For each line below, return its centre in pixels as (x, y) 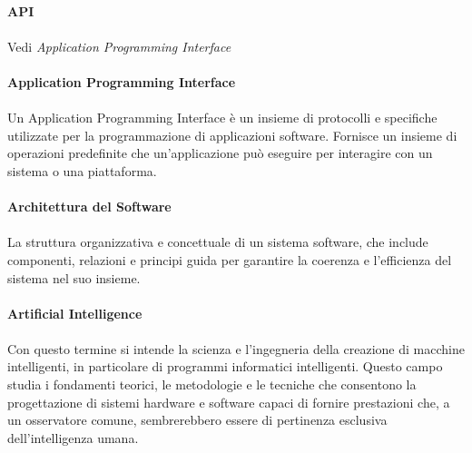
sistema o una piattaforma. (82, 170)
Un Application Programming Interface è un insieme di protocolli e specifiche (222, 118)
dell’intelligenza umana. (73, 437)
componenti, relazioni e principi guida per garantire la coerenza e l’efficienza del (230, 259)
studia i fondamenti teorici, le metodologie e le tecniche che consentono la (212, 384)
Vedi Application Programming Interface (119, 46)
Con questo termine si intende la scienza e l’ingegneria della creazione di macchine (236, 348)
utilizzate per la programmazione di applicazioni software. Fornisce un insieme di (232, 135)
